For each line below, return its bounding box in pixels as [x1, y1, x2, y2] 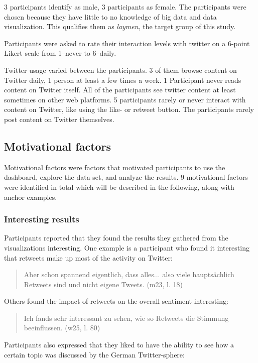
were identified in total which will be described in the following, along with [4, 181, 234, 192]
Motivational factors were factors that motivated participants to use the [4, 162, 225, 172]
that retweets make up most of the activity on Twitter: [4, 252, 173, 263]
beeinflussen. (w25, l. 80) [24, 322, 100, 333]
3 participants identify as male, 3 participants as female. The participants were [4, 2, 246, 12]
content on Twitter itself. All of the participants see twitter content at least [4, 84, 236, 95]
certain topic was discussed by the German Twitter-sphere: [4, 349, 185, 359]
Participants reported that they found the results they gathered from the [4, 232, 228, 243]
